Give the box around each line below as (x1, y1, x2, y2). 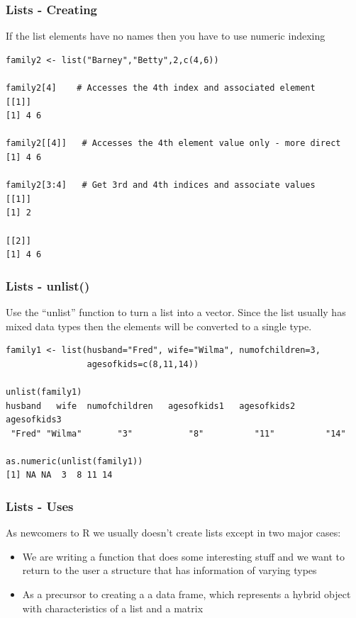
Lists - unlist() (6, 276, 90, 294)
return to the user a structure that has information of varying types (22, 563, 317, 578)
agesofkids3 (6, 415, 62, 425)
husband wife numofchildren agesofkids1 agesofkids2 (6, 400, 296, 411)
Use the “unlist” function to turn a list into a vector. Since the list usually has (6, 304, 346, 319)
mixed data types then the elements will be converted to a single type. (6, 318, 312, 333)
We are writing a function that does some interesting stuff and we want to (22, 549, 345, 563)
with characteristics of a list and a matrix (22, 600, 204, 615)
